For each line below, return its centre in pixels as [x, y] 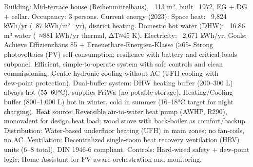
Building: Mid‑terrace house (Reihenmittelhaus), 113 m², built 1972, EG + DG [126, 6]
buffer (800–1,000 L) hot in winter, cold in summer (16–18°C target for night [119, 101]
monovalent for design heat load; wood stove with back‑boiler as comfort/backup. [126, 121]
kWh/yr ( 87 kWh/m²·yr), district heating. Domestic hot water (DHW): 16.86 [125, 25]
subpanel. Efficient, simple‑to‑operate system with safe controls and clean [114, 63]
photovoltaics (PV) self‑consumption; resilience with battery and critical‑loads [121, 54]
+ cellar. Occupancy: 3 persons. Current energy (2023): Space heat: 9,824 [115, 16]
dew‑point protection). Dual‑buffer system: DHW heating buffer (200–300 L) [118, 82]
